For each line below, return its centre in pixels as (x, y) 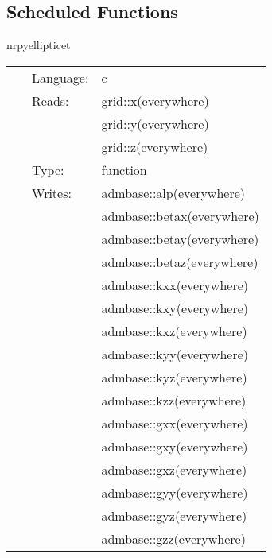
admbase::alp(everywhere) (173, 192)
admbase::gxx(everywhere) (175, 423)
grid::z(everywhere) (155, 146)
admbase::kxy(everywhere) (175, 308)
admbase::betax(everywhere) (180, 215)
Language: (60, 77)
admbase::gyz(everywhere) (174, 515)
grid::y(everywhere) (155, 123)
